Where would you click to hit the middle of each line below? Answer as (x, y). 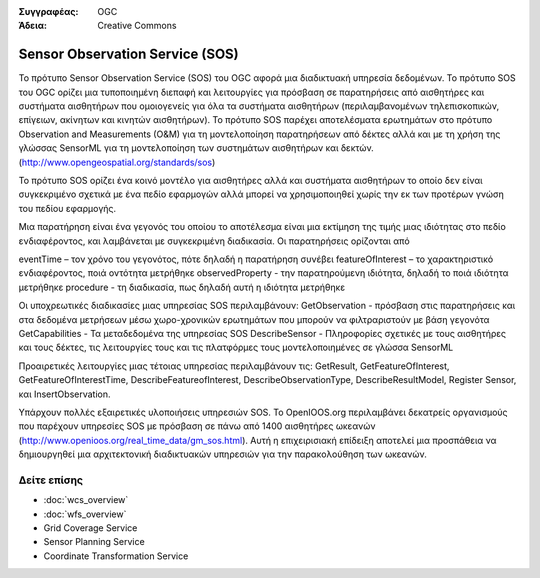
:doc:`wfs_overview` (85, 514)
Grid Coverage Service (90, 527)
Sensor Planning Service (94, 542)
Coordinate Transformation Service (116, 556)
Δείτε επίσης (51, 480)
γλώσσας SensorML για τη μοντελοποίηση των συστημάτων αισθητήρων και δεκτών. (196, 148)
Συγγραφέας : (48, 11)
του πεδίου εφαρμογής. (67, 208)
